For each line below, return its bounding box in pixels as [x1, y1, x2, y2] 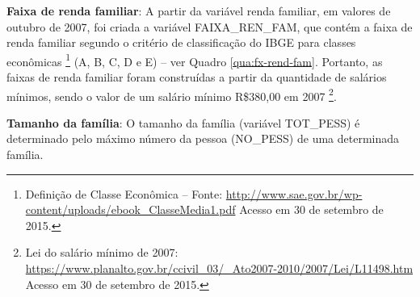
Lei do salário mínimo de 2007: [25, 244, 178, 261]
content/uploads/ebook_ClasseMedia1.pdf [25, 201, 236, 218]
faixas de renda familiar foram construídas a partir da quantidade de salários [6, 69, 387, 86]
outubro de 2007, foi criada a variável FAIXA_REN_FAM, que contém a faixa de [6, 18, 413, 35]
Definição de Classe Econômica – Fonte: [25, 185, 223, 202]
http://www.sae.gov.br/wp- [225, 185, 363, 202]
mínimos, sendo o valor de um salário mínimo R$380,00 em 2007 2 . [6, 85, 337, 104]
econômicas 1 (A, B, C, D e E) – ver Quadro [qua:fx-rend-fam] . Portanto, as [6, 50, 383, 69]
